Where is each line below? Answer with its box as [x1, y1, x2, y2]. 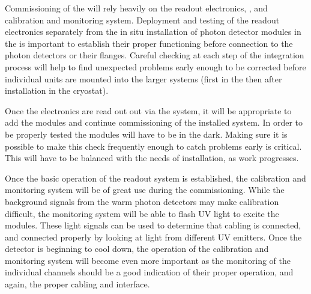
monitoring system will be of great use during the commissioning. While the [5, 183, 285, 196]
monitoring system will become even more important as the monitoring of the [5, 254, 291, 266]
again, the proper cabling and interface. [5, 278, 150, 290]
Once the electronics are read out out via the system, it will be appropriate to [5, 104, 292, 117]
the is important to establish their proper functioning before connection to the [5, 37, 293, 49]
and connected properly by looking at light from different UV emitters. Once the [5, 230, 302, 243]
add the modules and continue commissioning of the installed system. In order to [5, 116, 303, 129]
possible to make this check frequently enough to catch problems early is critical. [5, 139, 302, 152]
